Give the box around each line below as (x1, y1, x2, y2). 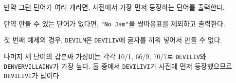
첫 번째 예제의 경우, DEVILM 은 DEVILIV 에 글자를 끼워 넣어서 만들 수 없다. (4, 35, 222, 45)
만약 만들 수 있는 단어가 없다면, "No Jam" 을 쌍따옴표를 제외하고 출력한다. (4, 18, 225, 28)
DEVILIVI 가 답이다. (4, 70, 61, 81)
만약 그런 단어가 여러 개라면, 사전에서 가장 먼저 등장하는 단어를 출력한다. (4, 2, 225, 12)
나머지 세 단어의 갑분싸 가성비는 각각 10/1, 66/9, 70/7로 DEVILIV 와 (4, 51, 206, 61)
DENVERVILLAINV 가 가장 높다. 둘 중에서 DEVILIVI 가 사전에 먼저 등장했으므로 (4, 61, 233, 71)
